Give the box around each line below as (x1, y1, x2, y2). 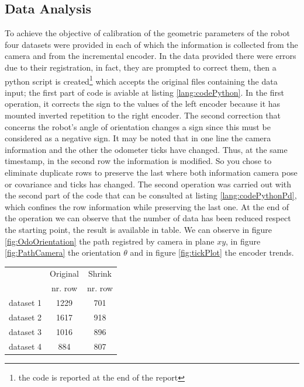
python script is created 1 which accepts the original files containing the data (5, 73, 278, 87)
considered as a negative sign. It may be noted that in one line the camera (5, 132, 271, 144)
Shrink (88, 267, 112, 280)
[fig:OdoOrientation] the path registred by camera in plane (5, 235, 215, 247)
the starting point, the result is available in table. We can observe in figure (5, 223, 272, 235)
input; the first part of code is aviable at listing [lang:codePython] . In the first (5, 86, 284, 98)
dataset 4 (9, 340, 42, 352)
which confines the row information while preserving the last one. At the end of (5, 200, 289, 212)
